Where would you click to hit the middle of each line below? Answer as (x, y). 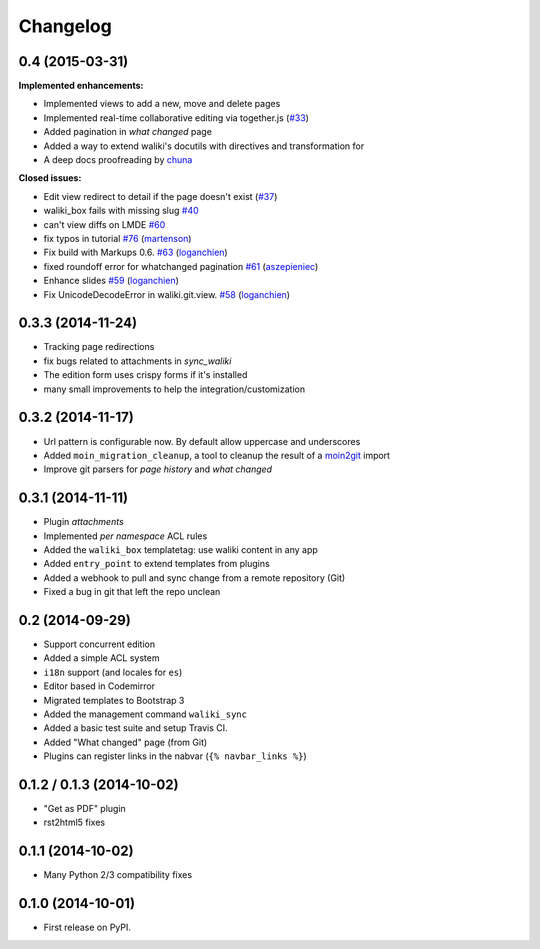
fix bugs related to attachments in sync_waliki (137, 361)
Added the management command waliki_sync (145, 714)
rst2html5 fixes (74, 822)
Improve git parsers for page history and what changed (158, 469)
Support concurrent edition (99, 644)
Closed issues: (50, 178)
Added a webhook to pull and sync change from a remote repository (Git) (194, 577)
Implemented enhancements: (81, 86)
